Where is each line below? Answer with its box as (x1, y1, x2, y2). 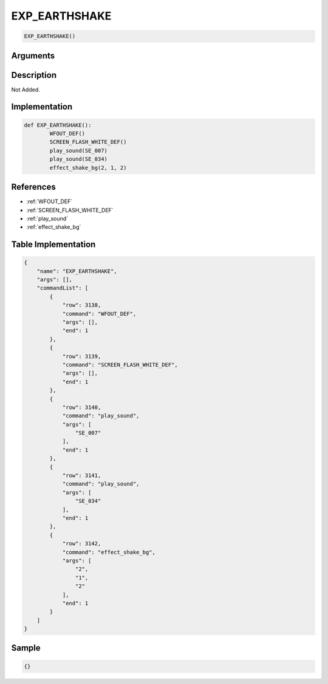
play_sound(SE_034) (49, 156, 108, 162)
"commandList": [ (36, 285, 89, 291)
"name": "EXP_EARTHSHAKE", (36, 268, 118, 274)
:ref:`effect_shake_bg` (26, 223, 81, 231)
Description (11, 70, 57, 80)
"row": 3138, (62, 302, 101, 309)
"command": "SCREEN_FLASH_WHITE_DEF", (62, 361, 179, 368)
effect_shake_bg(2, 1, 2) (49, 164, 127, 171)
